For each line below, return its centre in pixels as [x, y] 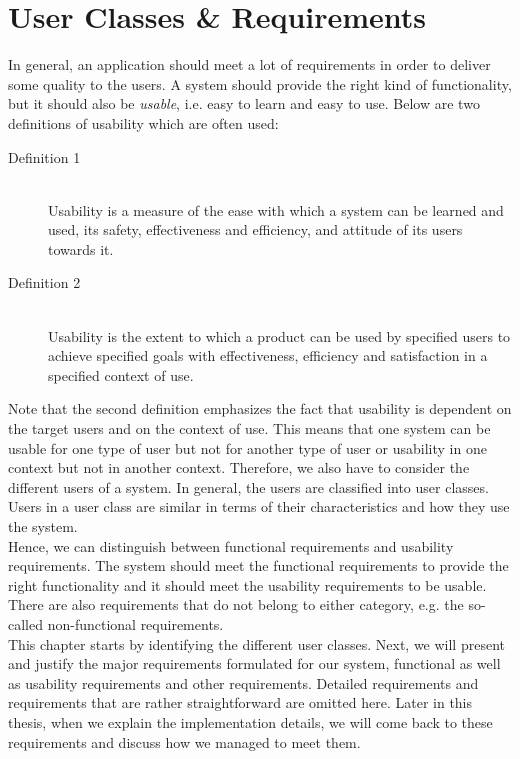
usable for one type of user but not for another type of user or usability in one [247, 447]
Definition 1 [44, 156]
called [25, 623]
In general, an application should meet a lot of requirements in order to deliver [249, 64]
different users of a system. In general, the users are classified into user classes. [248, 486]
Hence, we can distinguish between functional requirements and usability [231, 545]
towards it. [81, 248]
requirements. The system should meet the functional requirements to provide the [258, 565]
